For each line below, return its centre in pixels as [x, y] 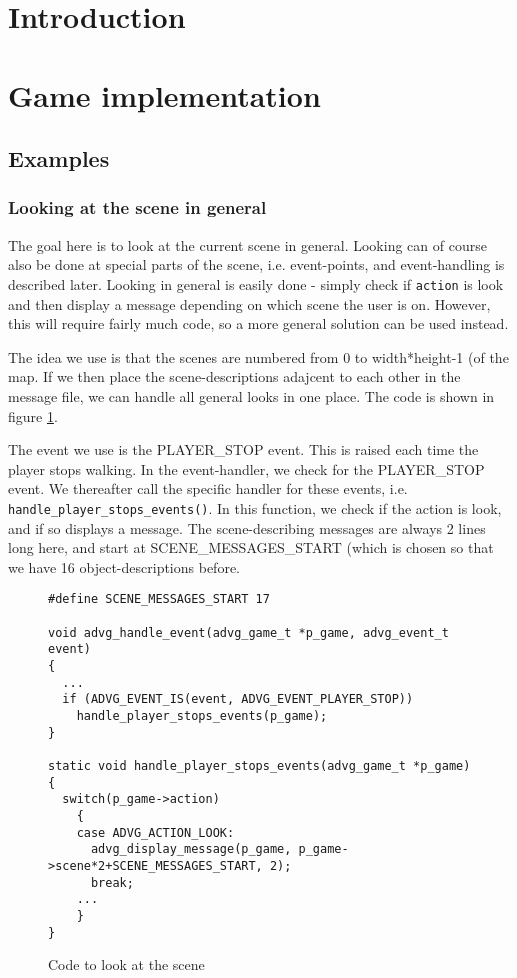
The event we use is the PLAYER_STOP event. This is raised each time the [243, 449]
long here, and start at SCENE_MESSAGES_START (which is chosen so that [251, 547]
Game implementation [164, 94]
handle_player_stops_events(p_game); [202, 715]
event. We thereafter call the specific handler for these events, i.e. [208, 488]
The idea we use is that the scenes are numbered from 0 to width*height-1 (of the [258, 356]
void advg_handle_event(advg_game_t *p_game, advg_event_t [248, 632]
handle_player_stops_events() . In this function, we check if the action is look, [255, 507]
